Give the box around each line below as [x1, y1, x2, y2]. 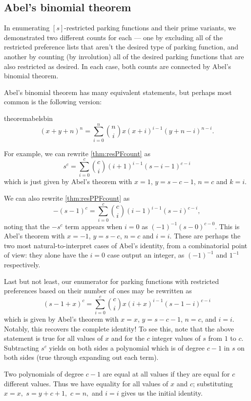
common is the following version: [4, 96, 102, 107]
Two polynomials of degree [4, 368, 84, 378]
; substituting [192, 378, 233, 388]
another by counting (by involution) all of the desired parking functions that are [4, 51, 244, 61]
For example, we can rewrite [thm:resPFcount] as [4, 148, 150, 158]
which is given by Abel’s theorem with [4, 313, 119, 324]
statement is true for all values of [4, 333, 103, 343]
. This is [215, 221, 240, 231]
